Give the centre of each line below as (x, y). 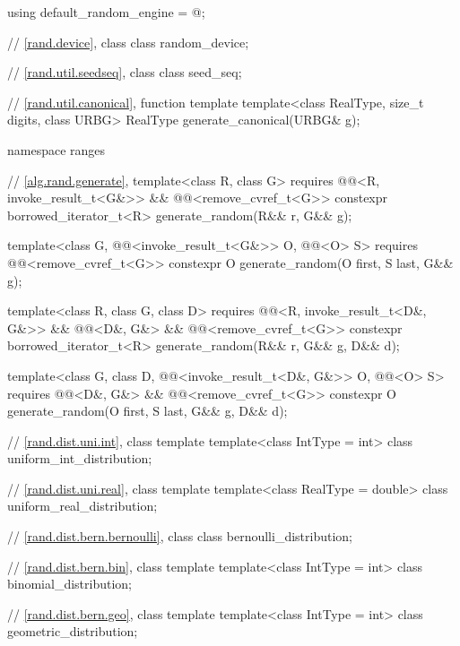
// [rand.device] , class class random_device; (128, 42)
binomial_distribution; (70, 584)
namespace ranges (56, 149)
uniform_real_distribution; (82, 506)
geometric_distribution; (73, 631)
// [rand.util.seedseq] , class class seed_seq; (125, 72)
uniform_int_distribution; (80, 458)
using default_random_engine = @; (106, 12)
